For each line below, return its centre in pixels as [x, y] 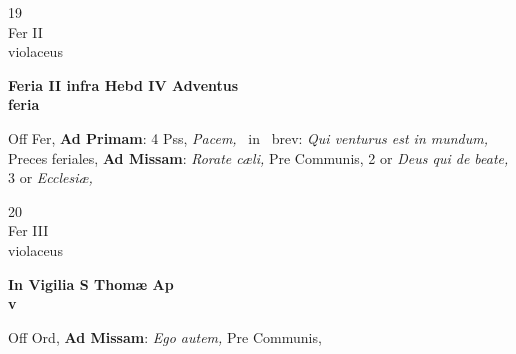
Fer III [28, 230]
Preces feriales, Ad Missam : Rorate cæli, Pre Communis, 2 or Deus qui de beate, [258, 157]
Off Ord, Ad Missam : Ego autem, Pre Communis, [165, 336]
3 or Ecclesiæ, [50, 177]
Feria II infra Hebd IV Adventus [123, 84]
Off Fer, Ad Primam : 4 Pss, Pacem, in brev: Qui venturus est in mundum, [248, 137]
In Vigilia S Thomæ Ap [91, 283]
